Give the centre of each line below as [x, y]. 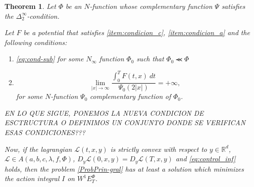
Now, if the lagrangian [38, 149]
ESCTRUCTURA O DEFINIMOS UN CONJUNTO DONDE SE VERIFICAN [125, 122]
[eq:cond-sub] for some [50, 59]
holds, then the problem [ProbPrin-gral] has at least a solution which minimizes [124, 168]
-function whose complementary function [151, 6]
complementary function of [130, 96]
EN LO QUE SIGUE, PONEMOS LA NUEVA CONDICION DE [104, 113]
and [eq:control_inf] [205, 159]
